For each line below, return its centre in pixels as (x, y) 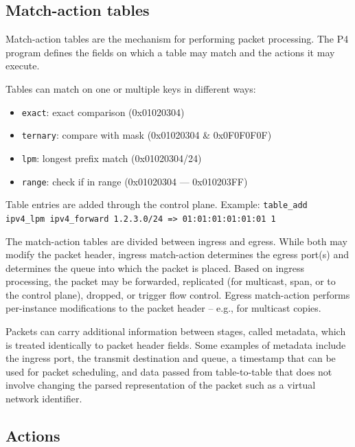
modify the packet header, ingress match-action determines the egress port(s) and (177, 254)
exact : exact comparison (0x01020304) (103, 112)
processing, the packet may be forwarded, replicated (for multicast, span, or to (171, 281)
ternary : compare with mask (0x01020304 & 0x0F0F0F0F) (147, 135)
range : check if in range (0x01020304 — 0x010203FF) (135, 181)
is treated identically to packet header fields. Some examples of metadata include (176, 344)
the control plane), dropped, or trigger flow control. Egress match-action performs (178, 294)
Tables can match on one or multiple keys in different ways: (131, 88)
